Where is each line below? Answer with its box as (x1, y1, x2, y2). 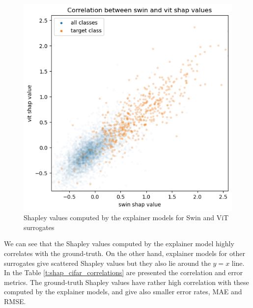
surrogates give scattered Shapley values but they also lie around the (4, 257, 211, 268)
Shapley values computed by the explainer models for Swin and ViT (24, 212, 229, 223)
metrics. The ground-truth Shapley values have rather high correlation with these (4, 277, 249, 287)
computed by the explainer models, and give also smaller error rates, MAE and (4, 286, 242, 297)
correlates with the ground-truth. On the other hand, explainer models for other (4, 248, 245, 258)
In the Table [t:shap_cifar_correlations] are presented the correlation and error (4, 267, 243, 278)
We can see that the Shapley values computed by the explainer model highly (4, 238, 234, 249)
